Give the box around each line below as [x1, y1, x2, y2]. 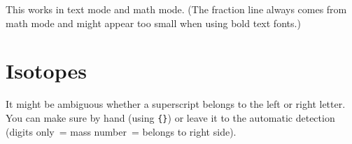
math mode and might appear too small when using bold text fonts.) [6, 15, 301, 30]
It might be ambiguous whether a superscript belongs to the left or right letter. [6, 97, 346, 111]
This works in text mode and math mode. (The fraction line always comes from [6, 2, 347, 16]
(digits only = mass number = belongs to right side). [6, 124, 237, 138]
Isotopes [6, 56, 87, 85]
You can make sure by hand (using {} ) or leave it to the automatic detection [6, 110, 335, 125]
